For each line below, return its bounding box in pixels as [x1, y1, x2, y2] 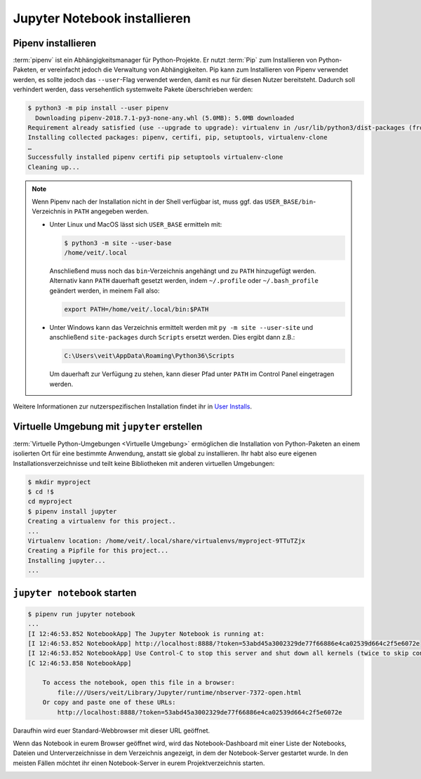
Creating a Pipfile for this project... [27, 547, 168, 554]
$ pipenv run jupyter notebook [27, 610, 136, 618]
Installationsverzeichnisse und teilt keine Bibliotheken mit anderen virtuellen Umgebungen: [13, 459, 275, 467]
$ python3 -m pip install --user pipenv [27, 104, 168, 112]
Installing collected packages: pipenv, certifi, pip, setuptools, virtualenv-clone [27, 133, 328, 142]
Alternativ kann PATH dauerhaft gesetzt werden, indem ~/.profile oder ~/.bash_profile [49, 277, 319, 285]
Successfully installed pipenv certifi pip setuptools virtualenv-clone [27, 153, 283, 161]
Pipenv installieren [13, 37, 97, 49]
